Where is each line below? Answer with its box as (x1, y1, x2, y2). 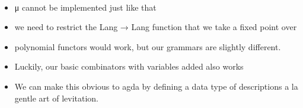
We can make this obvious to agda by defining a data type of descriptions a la (14, 80, 298, 92)
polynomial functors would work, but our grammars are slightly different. (14, 40, 281, 53)
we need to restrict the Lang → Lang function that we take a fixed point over (14, 21, 297, 33)
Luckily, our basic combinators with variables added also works (14, 60, 244, 73)
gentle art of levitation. (14, 91, 99, 104)
